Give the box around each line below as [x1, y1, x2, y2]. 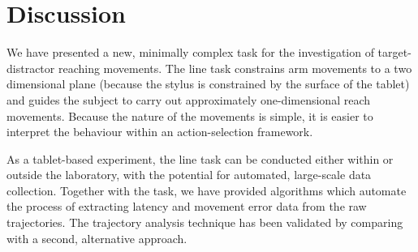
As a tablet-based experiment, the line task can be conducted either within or [6, 150, 394, 167]
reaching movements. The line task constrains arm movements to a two [58, 59, 412, 76]
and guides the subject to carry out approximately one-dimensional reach [6, 91, 371, 108]
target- [377, 44, 412, 61]
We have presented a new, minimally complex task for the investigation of [6, 44, 374, 61]
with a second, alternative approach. [6, 229, 187, 246]
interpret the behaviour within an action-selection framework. [6, 123, 313, 140]
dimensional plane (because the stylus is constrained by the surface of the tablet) [6, 75, 410, 92]
